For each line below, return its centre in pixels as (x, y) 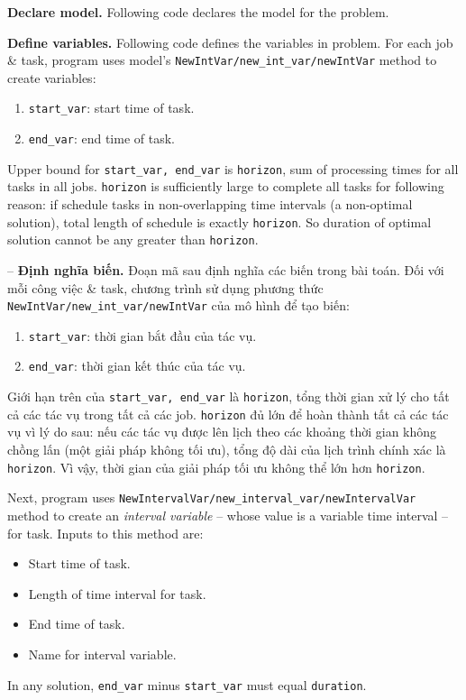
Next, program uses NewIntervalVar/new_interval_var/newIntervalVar (212, 497)
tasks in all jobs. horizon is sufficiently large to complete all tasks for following (226, 186)
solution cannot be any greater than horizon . (133, 239)
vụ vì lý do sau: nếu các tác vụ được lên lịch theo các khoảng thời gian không (222, 432)
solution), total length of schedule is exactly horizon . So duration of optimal (219, 221)
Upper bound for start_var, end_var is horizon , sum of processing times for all (233, 168)
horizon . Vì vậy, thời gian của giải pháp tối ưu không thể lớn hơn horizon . (216, 467)
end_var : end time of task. (101, 138)
